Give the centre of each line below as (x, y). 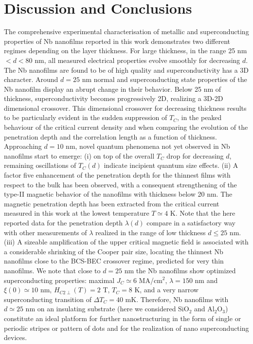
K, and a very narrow (166, 290)
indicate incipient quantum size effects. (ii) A (171, 165)
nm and (206, 280)
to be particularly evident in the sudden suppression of (86, 117)
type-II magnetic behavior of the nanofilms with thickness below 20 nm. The (118, 194)
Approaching (23, 146)
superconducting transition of (48, 299)
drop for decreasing (195, 155)
